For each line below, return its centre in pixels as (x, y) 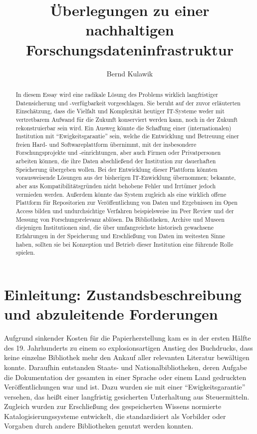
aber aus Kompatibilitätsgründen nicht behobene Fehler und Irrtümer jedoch (116, 186)
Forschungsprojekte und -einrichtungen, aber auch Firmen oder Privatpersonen (118, 153)
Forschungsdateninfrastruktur (130, 49)
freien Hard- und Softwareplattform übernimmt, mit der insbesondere (106, 144)
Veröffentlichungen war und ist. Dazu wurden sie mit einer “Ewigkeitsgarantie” (125, 387)
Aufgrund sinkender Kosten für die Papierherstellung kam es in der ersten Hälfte (128, 338)
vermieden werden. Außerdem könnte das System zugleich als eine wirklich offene (121, 194)
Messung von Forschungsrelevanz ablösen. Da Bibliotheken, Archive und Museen (120, 219)
